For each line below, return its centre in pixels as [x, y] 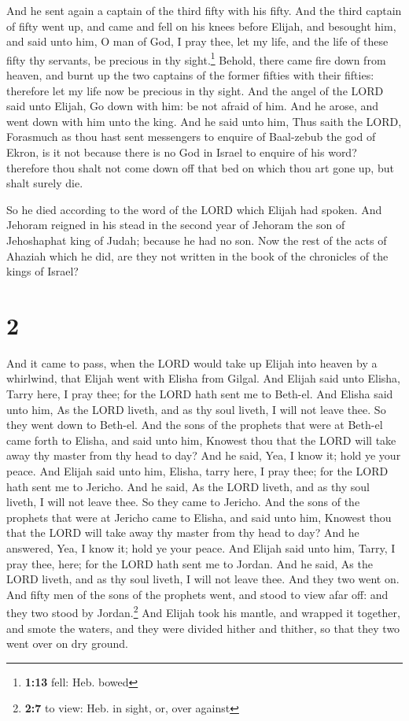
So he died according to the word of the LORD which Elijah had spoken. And [194, 209]
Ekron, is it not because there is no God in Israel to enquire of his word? [182, 152]
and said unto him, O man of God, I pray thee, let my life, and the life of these [197, 41]
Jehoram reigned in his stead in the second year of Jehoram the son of [176, 225]
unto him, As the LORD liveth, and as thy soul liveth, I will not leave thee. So [196, 409]
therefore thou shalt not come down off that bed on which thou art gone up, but [200, 167]
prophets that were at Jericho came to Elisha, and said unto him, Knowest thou [199, 517]
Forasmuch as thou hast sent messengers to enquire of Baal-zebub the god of [191, 137]
